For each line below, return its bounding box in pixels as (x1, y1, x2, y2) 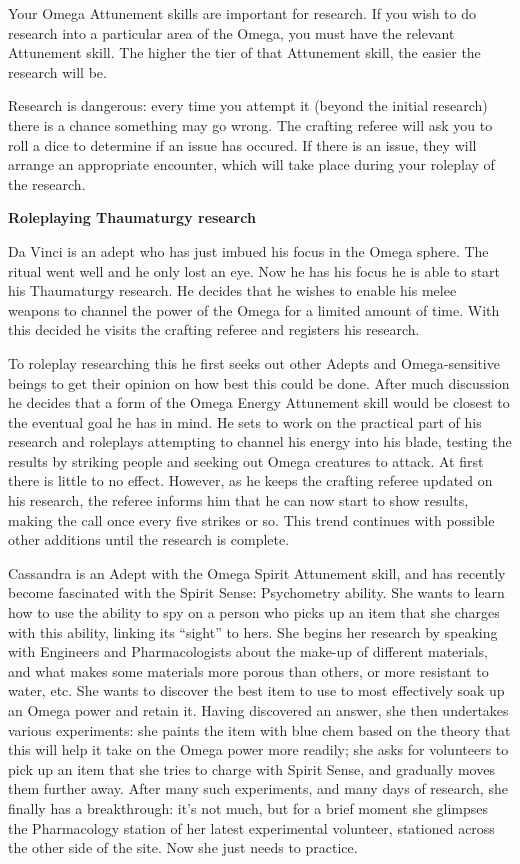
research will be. (8, 61, 107, 82)
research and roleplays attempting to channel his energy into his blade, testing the (8, 431, 512, 452)
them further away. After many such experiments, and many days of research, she (8, 778, 508, 799)
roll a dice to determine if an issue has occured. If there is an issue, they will (8, 134, 477, 155)
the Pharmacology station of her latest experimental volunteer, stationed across (8, 817, 495, 838)
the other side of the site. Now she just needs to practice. (8, 837, 358, 858)
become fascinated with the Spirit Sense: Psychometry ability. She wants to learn (8, 582, 505, 603)
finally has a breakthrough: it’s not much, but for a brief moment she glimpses (8, 797, 489, 818)
